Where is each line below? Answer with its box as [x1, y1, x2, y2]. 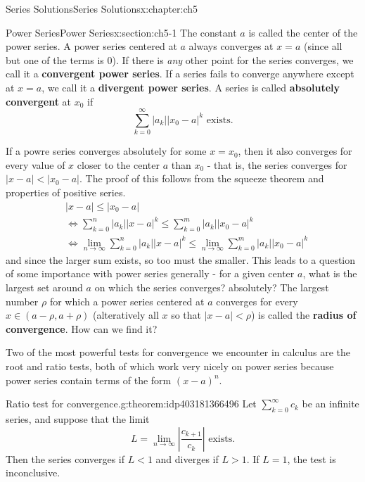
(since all [303, 39, 342, 53]
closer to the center [77, 157, 160, 172]
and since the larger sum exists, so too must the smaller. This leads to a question [6, 252, 356, 267]
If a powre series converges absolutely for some [6, 144, 207, 158]
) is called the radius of [250, 307, 357, 322]
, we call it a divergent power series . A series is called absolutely [41, 80, 340, 94]
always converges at [188, 39, 274, 53]
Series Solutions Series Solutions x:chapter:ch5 [6, 1, 198, 15]
